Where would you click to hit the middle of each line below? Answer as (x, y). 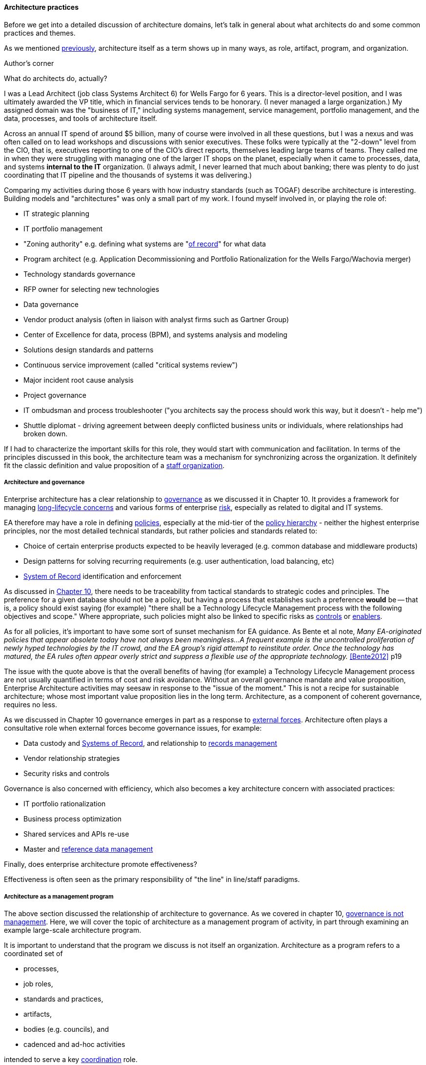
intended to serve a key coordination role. (71, 1060)
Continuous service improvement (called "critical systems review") (131, 365)
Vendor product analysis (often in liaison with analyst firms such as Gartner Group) (156, 319)
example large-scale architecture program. (73, 930)
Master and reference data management (88, 849)
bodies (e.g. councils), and (66, 1029)
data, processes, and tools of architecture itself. (81, 118)
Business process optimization (73, 819)
